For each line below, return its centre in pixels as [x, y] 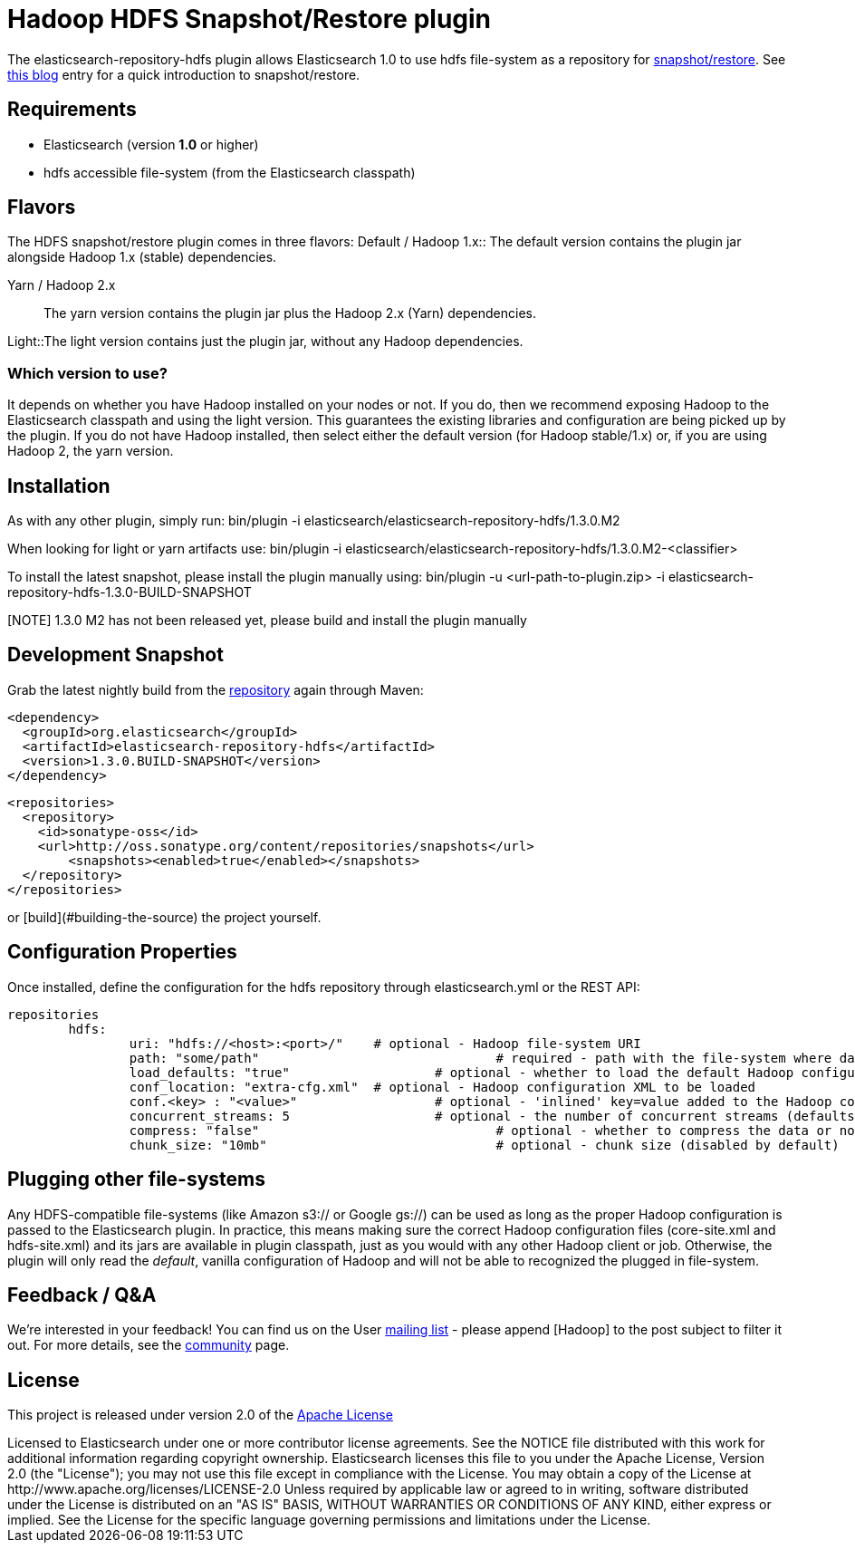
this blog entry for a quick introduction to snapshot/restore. [184, 74]
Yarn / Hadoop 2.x [62, 285]
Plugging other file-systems [136, 1179]
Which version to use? [87, 373]
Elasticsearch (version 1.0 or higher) [151, 144]
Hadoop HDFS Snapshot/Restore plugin [250, 19]
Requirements [72, 110]
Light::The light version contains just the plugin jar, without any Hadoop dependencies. [265, 342]
